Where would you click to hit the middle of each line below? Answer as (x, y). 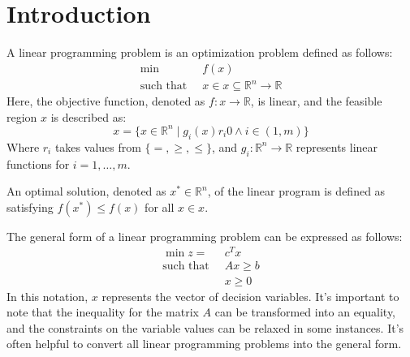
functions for (38, 163)
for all (160, 206)
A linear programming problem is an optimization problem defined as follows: (200, 52)
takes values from (98, 146)
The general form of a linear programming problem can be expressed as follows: (205, 236)
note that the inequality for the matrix (103, 312)
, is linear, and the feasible (316, 101)
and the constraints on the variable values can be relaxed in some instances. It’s (205, 327)
